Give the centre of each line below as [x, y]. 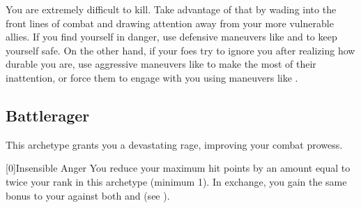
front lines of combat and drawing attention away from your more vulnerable [170, 23]
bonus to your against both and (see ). [88, 195]
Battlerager [48, 115]
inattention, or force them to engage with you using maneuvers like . [152, 77]
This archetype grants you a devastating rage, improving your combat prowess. [174, 144]
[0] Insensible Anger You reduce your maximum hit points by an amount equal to [178, 168]
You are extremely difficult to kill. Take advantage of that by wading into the [171, 9]
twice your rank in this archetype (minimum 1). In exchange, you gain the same [176, 181]
